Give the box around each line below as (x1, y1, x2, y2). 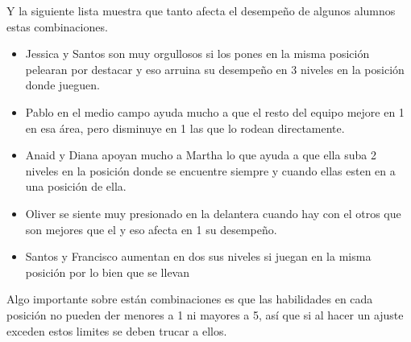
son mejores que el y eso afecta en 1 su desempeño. (25, 220, 277, 237)
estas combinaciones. (6, 18, 108, 35)
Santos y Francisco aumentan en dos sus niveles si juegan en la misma (25, 248, 372, 265)
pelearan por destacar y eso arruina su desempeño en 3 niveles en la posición (25, 60, 405, 77)
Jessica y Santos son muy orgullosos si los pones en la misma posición (25, 45, 370, 62)
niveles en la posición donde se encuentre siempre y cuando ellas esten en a (25, 162, 396, 179)
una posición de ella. (25, 178, 127, 195)
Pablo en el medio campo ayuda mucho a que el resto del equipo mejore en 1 (25, 103, 405, 120)
